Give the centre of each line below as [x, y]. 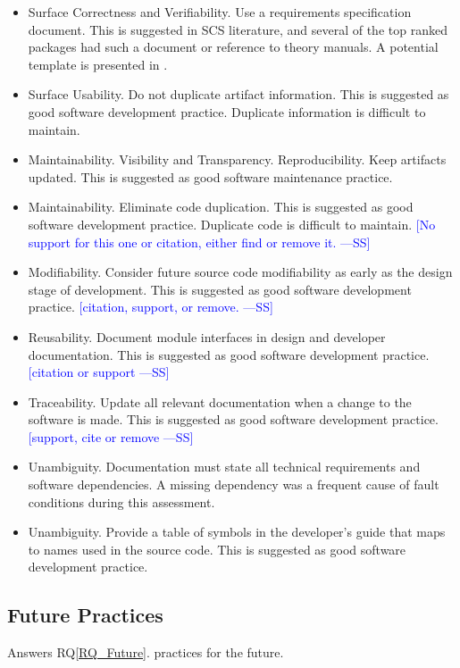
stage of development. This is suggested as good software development [220, 289]
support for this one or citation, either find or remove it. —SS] [199, 242]
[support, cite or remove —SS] [111, 436]
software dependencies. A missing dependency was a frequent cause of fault [234, 484]
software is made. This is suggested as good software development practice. [233, 419]
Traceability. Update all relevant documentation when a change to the [220, 401]
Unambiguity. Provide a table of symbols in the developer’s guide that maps [237, 532]
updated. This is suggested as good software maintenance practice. [210, 176]
